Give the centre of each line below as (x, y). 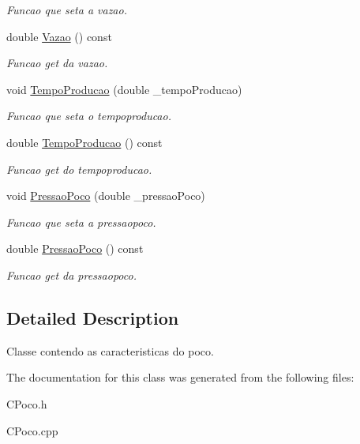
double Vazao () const (59, 36)
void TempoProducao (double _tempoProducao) (124, 89)
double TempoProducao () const (84, 142)
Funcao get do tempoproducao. (79, 169)
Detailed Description (93, 317)
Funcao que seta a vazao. (67, 9)
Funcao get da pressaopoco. (71, 275)
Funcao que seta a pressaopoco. (81, 222)
